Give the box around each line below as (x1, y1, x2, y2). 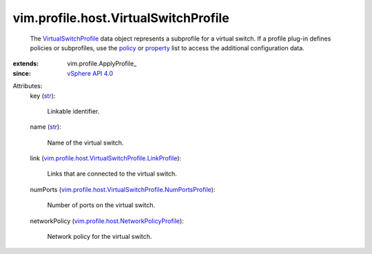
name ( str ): (30, 123, 61, 131)
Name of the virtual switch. (47, 138, 124, 147)
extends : (12, 59, 39, 68)
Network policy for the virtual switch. (47, 233, 152, 241)
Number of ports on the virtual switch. (47, 201, 156, 209)
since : (12, 69, 31, 77)
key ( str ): (30, 92, 56, 100)
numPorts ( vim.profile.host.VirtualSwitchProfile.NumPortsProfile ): (30, 185, 216, 193)
